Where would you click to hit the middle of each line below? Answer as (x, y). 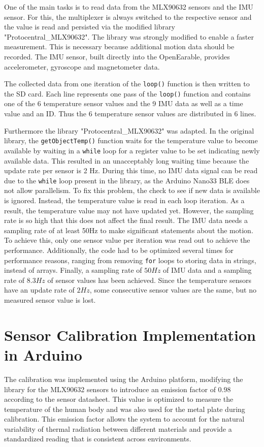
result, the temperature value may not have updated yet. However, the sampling (129, 210)
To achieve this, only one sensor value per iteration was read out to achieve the (127, 240)
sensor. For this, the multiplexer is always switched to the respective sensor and (128, 17)
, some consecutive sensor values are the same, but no (173, 290)
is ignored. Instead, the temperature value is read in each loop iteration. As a (124, 200)
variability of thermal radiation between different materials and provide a (118, 428)
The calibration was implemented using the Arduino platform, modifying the (124, 379)
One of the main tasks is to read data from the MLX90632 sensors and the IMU (129, 7)
